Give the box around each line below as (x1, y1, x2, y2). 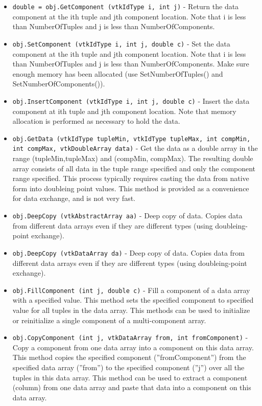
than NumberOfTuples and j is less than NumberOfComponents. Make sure (12, 58, 249, 69)
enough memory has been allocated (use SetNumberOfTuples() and (12, 68, 223, 79)
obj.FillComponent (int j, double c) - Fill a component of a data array (12, 284, 250, 295)
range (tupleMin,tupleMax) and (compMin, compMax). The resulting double (12, 153, 253, 164)
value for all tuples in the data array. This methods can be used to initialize (12, 304, 250, 315)
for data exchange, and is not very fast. (12, 193, 135, 204)
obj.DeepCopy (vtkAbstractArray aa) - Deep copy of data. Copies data (12, 210, 243, 220)
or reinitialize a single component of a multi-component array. (12, 314, 206, 325)
